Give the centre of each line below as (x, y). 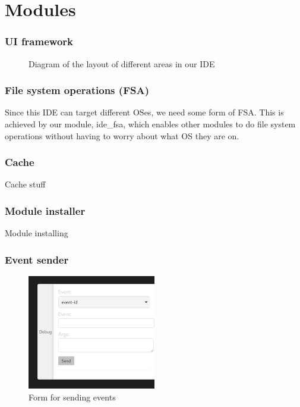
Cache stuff (25, 184)
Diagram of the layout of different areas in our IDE (122, 63)
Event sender (37, 259)
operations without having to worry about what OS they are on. (122, 135)
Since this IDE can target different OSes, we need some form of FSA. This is (144, 112)
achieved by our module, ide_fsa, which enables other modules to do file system (150, 124)
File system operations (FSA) (77, 90)
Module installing (37, 233)
